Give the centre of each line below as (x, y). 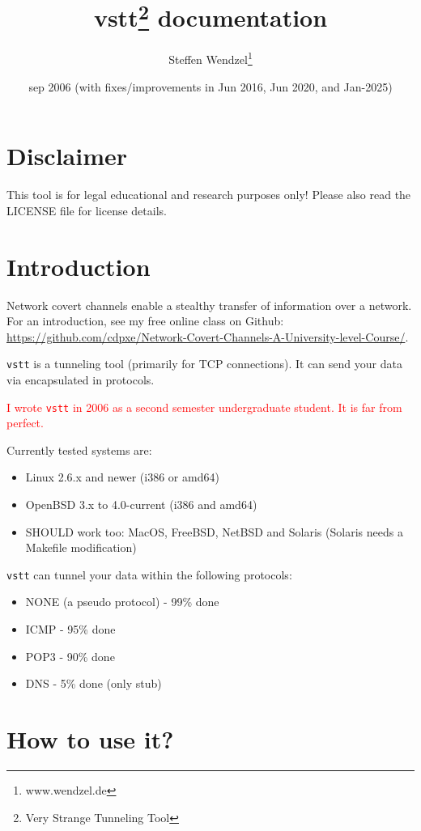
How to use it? (90, 739)
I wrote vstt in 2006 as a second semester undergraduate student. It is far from (204, 407)
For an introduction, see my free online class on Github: (145, 321)
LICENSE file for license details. (87, 210)
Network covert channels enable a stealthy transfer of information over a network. (209, 305)
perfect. (25, 423)
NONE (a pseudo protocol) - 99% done (122, 602)
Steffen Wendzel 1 (210, 58)
